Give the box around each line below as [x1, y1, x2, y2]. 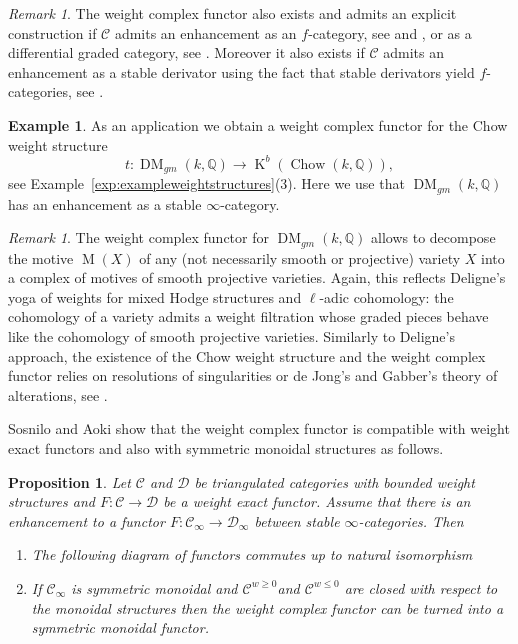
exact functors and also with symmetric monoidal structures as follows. [8, 437, 444, 458]
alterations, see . [8, 384, 108, 405]
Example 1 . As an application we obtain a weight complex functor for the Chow [8, 114, 508, 135]
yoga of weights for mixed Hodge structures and [8, 286, 302, 307]
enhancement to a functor [8, 510, 165, 531]
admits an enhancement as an [114, 22, 297, 43]
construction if [8, 22, 97, 43]
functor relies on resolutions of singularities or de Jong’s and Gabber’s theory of [8, 365, 498, 386]
